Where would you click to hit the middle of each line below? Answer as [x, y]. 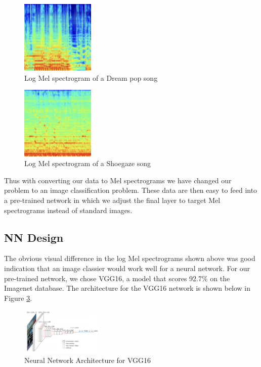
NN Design [34, 237]
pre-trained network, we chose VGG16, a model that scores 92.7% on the [117, 278]
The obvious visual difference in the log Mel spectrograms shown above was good [130, 258]
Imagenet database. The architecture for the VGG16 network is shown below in [127, 288]
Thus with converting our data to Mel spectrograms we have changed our [118, 180]
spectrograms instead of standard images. [68, 210]
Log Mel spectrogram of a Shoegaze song [88, 163]
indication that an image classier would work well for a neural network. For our [127, 268]
